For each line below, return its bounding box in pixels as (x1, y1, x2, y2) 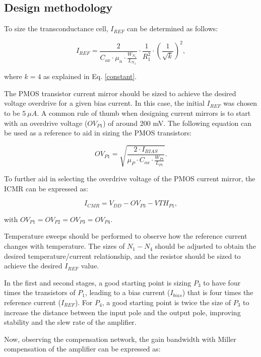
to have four (203, 277, 241, 288)
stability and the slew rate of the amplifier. (4, 317, 137, 327)
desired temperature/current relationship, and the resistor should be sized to (4, 250, 241, 261)
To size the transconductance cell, (4, 23, 108, 34)
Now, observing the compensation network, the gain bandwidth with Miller (4, 333, 236, 344)
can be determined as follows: (126, 23, 218, 34)
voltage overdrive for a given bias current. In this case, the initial (4, 98, 205, 108)
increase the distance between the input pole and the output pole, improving (4, 307, 241, 317)
